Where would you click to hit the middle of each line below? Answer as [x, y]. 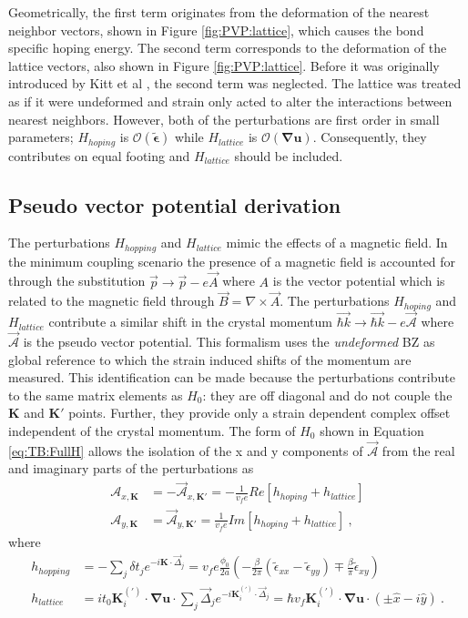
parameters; [41, 137]
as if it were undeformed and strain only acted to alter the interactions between [230, 101]
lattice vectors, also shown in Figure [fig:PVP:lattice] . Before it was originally [224, 65]
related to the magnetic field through [112, 301]
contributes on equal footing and [99, 155]
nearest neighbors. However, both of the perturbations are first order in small [224, 119]
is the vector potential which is [359, 281]
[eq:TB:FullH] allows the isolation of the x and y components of [186, 450]
